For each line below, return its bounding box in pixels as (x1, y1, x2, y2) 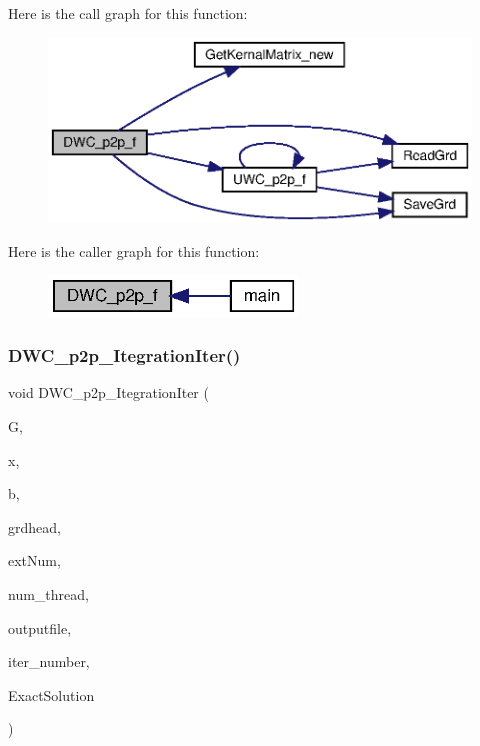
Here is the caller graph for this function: (8, 240, 260, 261)
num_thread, (8, 583, 89, 604)
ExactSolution (8, 684, 95, 705)
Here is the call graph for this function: (8, 3, 248, 23)
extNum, (8, 550, 61, 571)
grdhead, (8, 516, 61, 537)
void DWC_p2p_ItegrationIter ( (8, 382, 209, 403)
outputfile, (8, 617, 72, 638)
